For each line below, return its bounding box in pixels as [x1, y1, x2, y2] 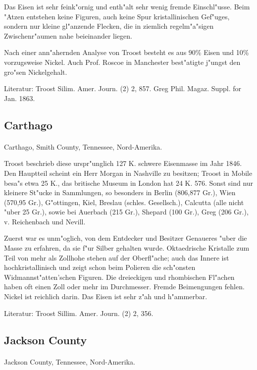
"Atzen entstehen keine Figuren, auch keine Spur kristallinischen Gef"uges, [4, 11, 230, 21]
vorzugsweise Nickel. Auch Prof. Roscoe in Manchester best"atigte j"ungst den [4, 56, 241, 67]
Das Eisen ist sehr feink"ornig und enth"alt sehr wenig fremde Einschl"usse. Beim [4, 1, 250, 11]
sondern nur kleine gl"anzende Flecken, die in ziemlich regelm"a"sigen [4, 21, 214, 31]
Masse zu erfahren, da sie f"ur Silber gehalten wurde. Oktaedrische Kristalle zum [4, 243, 250, 253]
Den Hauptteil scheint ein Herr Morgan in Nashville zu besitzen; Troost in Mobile [4, 167, 253, 178]
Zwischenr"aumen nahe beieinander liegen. [4, 30, 132, 41]
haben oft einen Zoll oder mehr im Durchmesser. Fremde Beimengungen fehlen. [4, 281, 245, 292]
